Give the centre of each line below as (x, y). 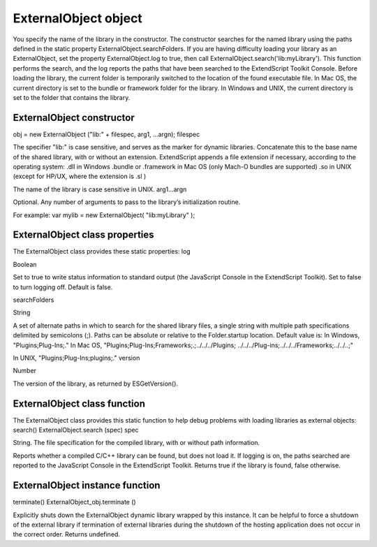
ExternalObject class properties (83, 235)
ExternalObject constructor (74, 118)
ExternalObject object (77, 18)
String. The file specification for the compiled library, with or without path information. (136, 443)
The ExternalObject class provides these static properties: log (102, 251)
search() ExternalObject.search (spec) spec (76, 430)
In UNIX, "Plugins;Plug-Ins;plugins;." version (76, 358)
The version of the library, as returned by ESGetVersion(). (95, 384)
